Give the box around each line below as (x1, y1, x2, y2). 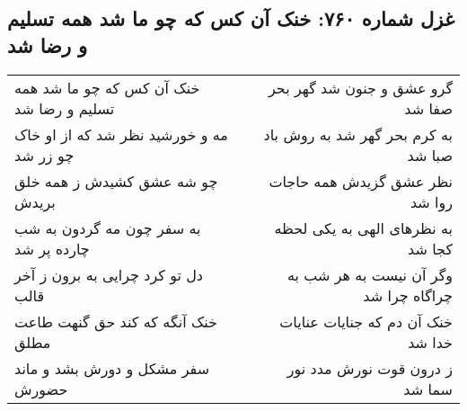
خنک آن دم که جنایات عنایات (279, 310, 453, 332)
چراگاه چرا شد (363, 284, 453, 306)
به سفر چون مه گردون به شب (14, 217, 201, 238)
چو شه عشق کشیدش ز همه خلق (14, 170, 218, 192)
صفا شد (404, 97, 453, 119)
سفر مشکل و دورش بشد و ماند (14, 357, 210, 379)
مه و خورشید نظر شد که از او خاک (14, 123, 228, 145)
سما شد (403, 378, 453, 399)
